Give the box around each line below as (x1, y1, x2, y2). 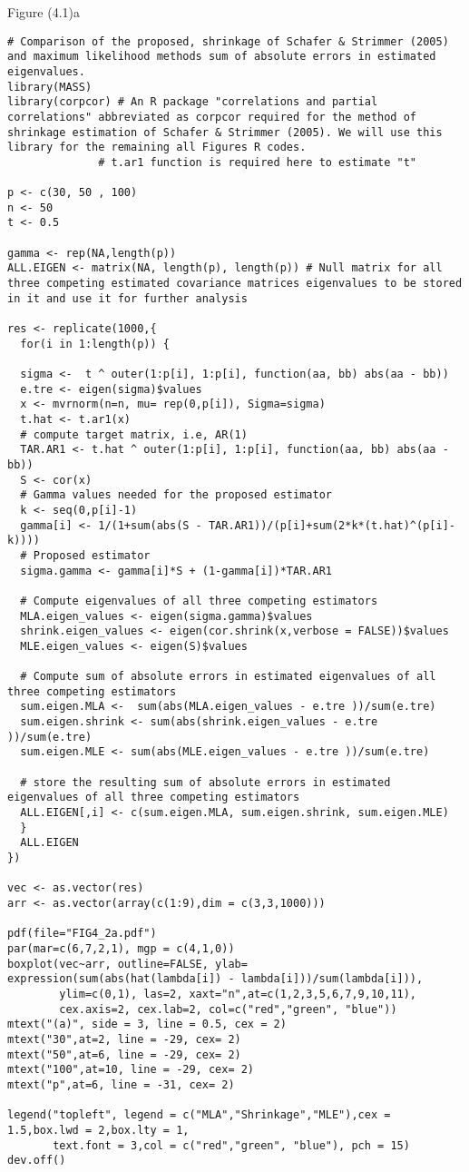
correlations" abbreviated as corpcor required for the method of (7, 110, 417, 123)
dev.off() (7, 1154, 66, 1167)
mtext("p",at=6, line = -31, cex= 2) (7, 1078, 235, 1091)
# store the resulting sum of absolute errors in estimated (20, 775, 391, 789)
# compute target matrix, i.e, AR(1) (20, 428, 248, 441)
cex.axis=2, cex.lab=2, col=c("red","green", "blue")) (59, 1002, 397, 1016)
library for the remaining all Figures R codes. (7, 141, 307, 154)
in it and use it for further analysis (7, 291, 248, 305)
